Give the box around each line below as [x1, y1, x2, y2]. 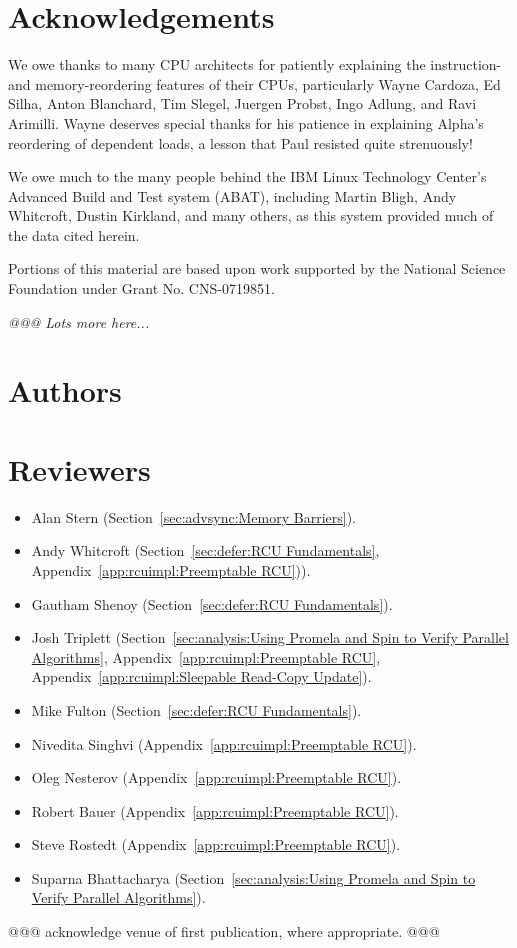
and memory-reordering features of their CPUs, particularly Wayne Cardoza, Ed [8, 73, 501, 94]
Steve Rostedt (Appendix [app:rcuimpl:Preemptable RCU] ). [31, 834, 401, 855]
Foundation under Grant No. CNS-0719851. [8, 278, 275, 299]
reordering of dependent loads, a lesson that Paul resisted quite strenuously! [8, 132, 473, 153]
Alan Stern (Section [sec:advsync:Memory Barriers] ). [31, 506, 357, 527]
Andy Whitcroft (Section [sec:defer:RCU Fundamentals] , [31, 540, 380, 561]
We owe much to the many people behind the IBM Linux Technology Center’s [8, 166, 487, 187]
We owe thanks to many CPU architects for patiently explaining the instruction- [8, 54, 502, 75]
